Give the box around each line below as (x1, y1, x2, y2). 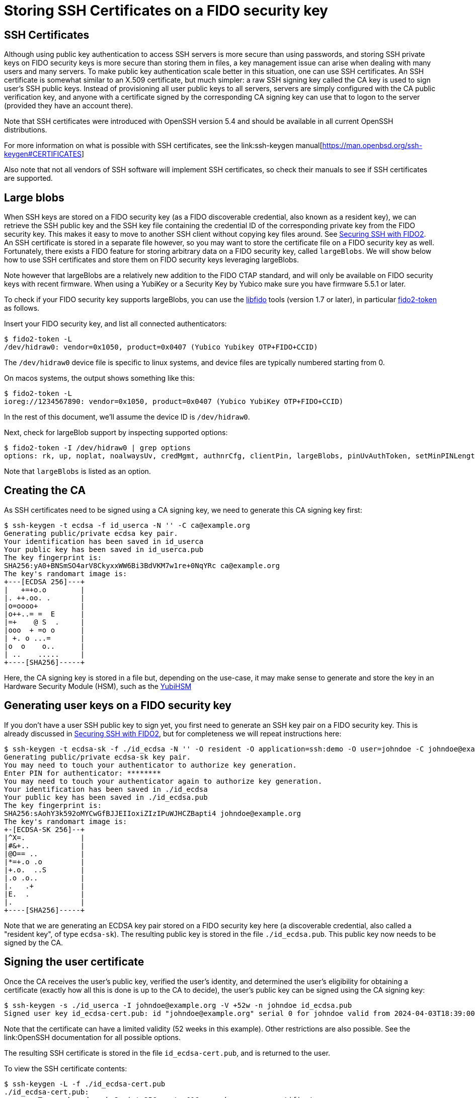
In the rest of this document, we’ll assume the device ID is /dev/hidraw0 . (4, 413, 250, 422)
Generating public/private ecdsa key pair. (4, 529, 178, 537)
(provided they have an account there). (4, 101, 133, 110)
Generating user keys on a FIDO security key (4, 699, 232, 712)
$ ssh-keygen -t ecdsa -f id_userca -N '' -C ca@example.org (4, 521, 250, 529)
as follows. (4, 304, 40, 313)
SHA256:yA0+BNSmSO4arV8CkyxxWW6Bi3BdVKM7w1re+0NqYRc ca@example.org (4, 561, 280, 570)
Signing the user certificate (4, 955, 144, 969)
